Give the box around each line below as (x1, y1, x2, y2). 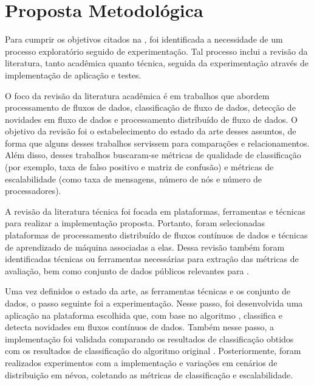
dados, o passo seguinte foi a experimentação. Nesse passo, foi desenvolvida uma (5, 297, 303, 309)
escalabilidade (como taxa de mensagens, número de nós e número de (5, 172, 262, 185)
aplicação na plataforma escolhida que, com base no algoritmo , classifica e (5, 308, 282, 321)
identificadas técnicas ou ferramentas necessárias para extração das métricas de (5, 252, 299, 265)
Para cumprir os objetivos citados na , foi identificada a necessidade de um (5, 33, 283, 46)
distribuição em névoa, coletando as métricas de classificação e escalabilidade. (5, 368, 293, 381)
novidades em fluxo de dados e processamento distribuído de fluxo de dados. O (5, 113, 298, 125)
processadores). (5, 184, 61, 197)
